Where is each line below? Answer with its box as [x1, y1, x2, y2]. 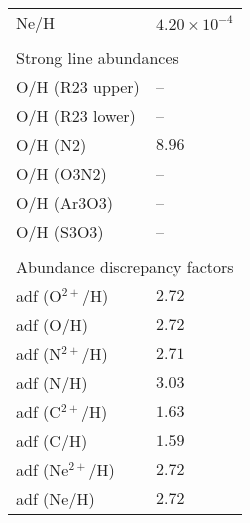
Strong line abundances [16, 46, 179, 69]
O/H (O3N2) [16, 162, 107, 185]
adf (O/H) [16, 313, 89, 336]
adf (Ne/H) [16, 487, 95, 510]
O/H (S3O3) [16, 220, 104, 243]
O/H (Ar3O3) [16, 191, 113, 214]
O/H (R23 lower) [16, 104, 136, 127]
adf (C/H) [16, 429, 88, 452]
